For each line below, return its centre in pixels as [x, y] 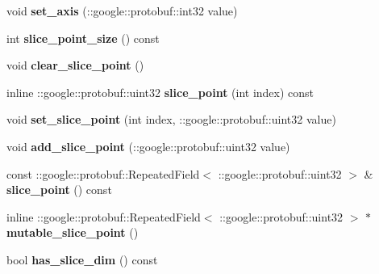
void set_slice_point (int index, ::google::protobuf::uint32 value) [171, 119]
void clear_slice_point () [75, 65]
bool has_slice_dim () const [82, 259]
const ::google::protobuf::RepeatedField [103, 173]
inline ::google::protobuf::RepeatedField [104, 216]
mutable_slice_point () [73, 232]
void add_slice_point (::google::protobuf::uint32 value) [148, 146]
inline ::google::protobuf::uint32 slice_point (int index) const [160, 92]
